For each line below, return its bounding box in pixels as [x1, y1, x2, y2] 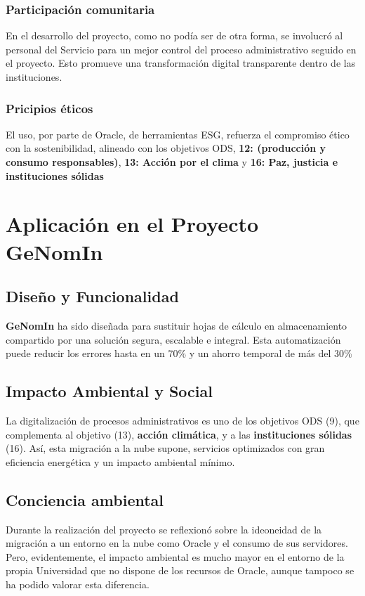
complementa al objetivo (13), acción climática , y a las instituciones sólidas [6, 427, 352, 441]
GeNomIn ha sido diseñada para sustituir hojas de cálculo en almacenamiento [6, 318, 347, 332]
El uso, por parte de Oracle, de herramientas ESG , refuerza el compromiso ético [6, 127, 350, 141]
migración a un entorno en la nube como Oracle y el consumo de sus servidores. [6, 536, 348, 550]
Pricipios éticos [6, 99, 93, 117]
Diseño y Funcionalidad [6, 285, 179, 307]
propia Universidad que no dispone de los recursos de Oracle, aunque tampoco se [6, 563, 354, 578]
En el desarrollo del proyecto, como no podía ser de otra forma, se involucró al [6, 28, 343, 43]
